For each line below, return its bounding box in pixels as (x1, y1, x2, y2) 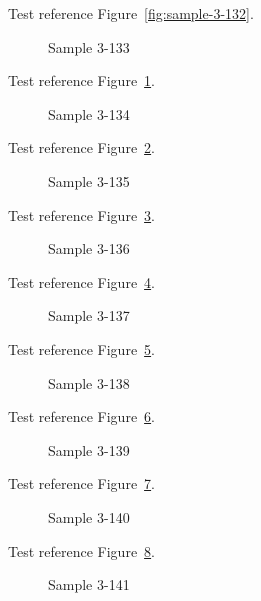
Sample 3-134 (48, 103, 130, 124)
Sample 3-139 (48, 439, 130, 460)
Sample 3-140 (48, 506, 130, 527)
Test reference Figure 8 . (8, 540, 155, 561)
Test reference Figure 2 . (8, 137, 155, 158)
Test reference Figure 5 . (8, 338, 155, 359)
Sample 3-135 (48, 170, 130, 191)
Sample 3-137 (48, 305, 130, 326)
